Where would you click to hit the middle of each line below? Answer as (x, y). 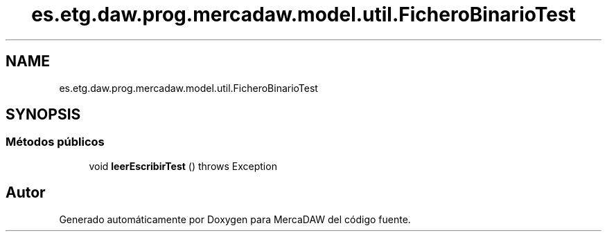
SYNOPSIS (43, 115)
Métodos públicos (55, 142)
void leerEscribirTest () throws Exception (183, 166)
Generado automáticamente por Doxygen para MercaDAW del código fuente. (235, 219)
